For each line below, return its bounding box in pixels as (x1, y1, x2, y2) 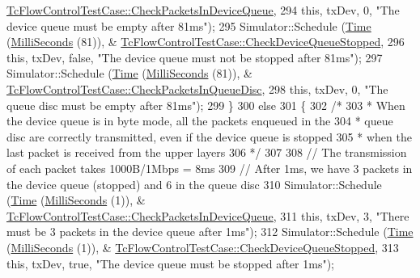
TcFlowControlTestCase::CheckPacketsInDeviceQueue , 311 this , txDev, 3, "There (6, 207, 409, 224)
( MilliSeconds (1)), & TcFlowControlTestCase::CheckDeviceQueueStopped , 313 (6, 238, 399, 255)
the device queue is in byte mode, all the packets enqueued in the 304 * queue (6, 112, 393, 129)
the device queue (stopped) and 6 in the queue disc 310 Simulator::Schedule (6, 175, 382, 192)
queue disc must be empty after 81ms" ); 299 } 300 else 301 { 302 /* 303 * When (6, 96, 405, 113)
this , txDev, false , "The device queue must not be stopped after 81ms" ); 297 (6, 48, 383, 65)
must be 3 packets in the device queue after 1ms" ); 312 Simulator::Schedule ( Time (6, 223, 414, 240)
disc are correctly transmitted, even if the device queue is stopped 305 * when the (6, 128, 412, 145)
